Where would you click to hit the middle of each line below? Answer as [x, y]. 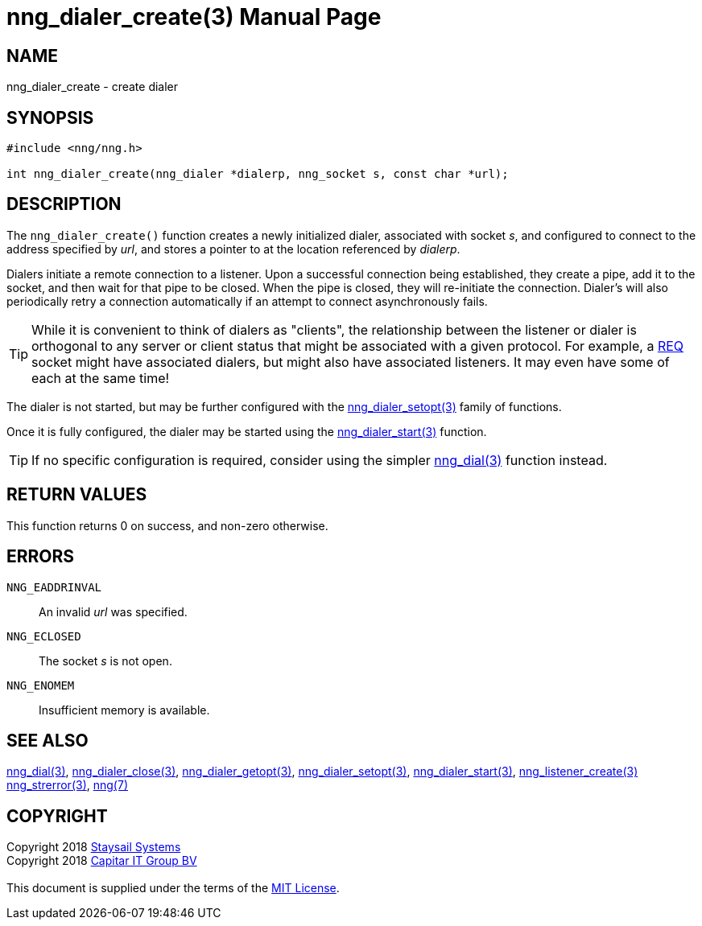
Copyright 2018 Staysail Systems [94, 847]
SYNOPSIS [50, 117]
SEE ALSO [47, 740]
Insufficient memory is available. [124, 710]
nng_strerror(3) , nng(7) [67, 785]
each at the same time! [101, 378]
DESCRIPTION [64, 204]
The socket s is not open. [105, 661]
